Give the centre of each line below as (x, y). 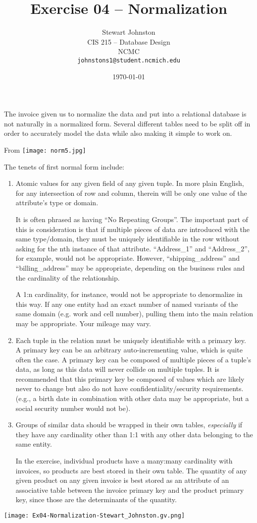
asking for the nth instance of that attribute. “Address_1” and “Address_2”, (132, 248)
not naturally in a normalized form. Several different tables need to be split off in (127, 123)
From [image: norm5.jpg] (45, 149)
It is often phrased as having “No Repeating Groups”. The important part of (132, 219)
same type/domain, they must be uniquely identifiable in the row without (128, 239)
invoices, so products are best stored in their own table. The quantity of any (131, 470)
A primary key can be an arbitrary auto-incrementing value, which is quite (129, 350)
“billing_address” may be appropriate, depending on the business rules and (130, 267)
